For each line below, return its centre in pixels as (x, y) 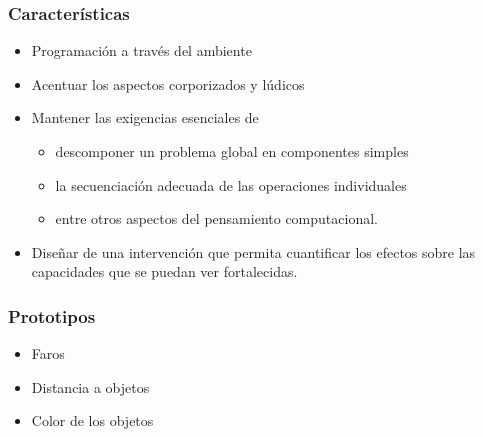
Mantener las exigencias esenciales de (145, 117)
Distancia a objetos (90, 386)
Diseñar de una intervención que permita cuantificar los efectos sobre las (253, 251)
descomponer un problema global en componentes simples (232, 151)
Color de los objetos (92, 420)
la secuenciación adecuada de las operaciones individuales (231, 184)
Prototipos (52, 315)
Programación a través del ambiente (141, 50)
